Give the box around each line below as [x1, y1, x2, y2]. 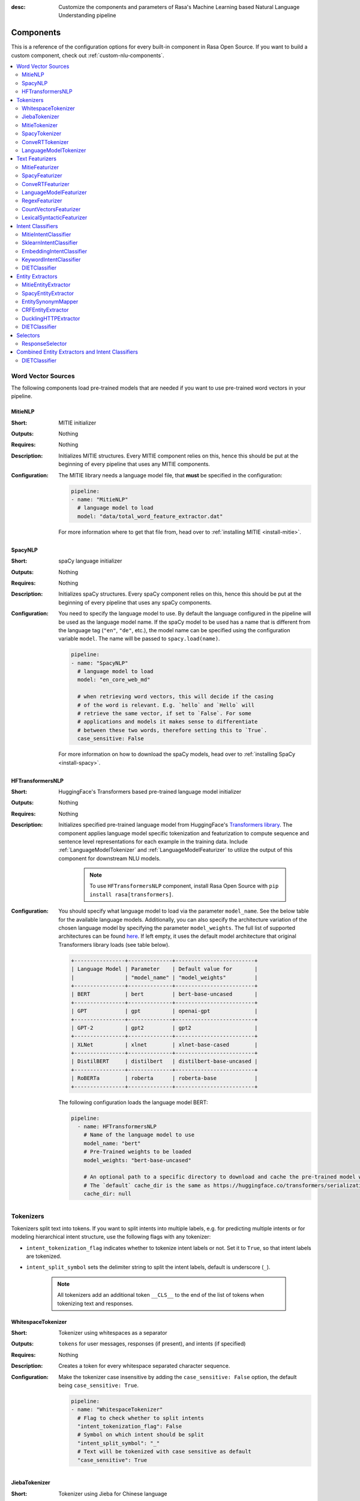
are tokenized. [26, 1252, 62, 1260]
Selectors [16, 331, 40, 339]
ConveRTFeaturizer [22, 180, 70, 187]
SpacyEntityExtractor [22, 289, 74, 297]
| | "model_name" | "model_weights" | [71, 974, 258, 981]
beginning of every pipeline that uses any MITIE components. [58, 461, 210, 468]
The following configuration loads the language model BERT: [58, 1099, 208, 1106]
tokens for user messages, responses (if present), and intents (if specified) [58, 1340, 246, 1347]
